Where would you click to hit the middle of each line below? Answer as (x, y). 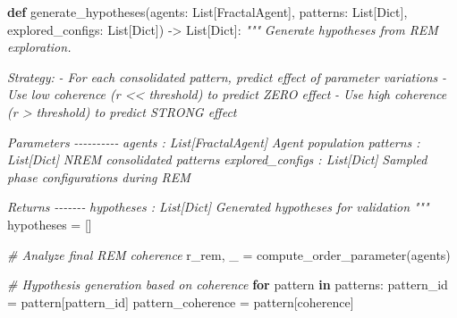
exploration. (39, 47)
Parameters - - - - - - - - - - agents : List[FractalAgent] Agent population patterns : (214, 142)
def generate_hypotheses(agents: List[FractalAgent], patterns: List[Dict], (207, 12)
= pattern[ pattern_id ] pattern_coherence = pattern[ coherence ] (181, 301)
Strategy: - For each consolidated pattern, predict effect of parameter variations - (227, 76)
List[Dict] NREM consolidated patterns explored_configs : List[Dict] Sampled (217, 159)
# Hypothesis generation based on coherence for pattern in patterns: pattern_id (228, 285)
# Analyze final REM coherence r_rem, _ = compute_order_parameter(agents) (229, 254)
